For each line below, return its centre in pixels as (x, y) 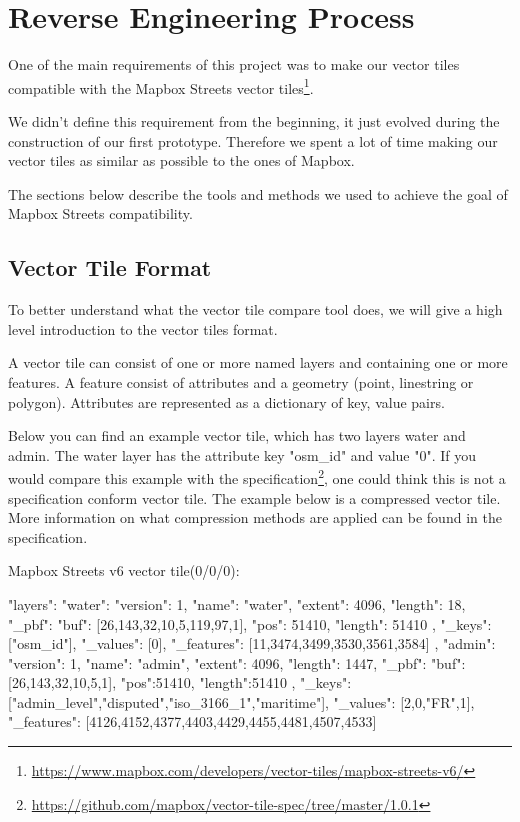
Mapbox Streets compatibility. (100, 213)
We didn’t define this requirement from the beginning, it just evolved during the (254, 120)
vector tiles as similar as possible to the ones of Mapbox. (181, 160)
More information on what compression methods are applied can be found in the (255, 517)
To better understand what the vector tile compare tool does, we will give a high (255, 309)
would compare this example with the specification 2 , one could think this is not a (257, 476)
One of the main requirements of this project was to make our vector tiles (234, 64)
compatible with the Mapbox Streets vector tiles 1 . (161, 86)
